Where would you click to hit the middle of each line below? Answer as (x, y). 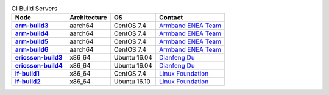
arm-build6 (32, 50)
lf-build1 (27, 74)
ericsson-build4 (39, 66)
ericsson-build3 (39, 58)
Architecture (88, 18)
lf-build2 (28, 82)
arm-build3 (32, 26)
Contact (171, 18)
